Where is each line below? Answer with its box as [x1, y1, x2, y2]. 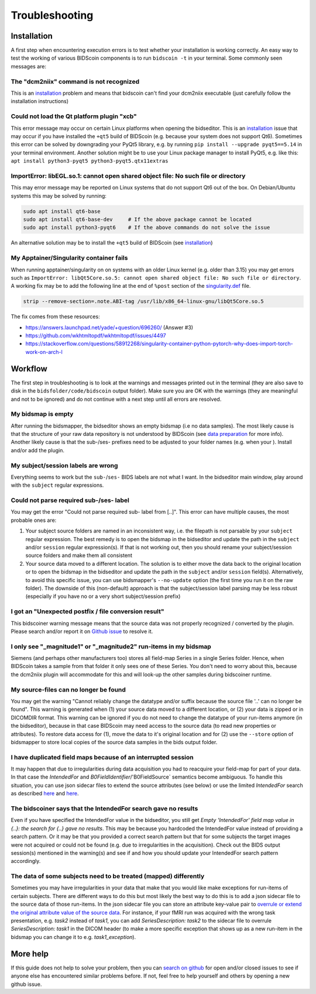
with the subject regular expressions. [11, 481, 104, 489]
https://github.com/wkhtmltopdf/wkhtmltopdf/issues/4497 [25, 332, 166, 339]
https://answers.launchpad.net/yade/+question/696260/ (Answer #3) [25, 324, 193, 331]
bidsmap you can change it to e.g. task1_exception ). [11, 933, 136, 940]
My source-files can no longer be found [11, 685, 126, 693]
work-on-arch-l [25, 348, 63, 355]
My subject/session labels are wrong [11, 461, 118, 469]
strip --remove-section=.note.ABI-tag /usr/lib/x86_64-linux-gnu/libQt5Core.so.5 [23, 298, 265, 305]
